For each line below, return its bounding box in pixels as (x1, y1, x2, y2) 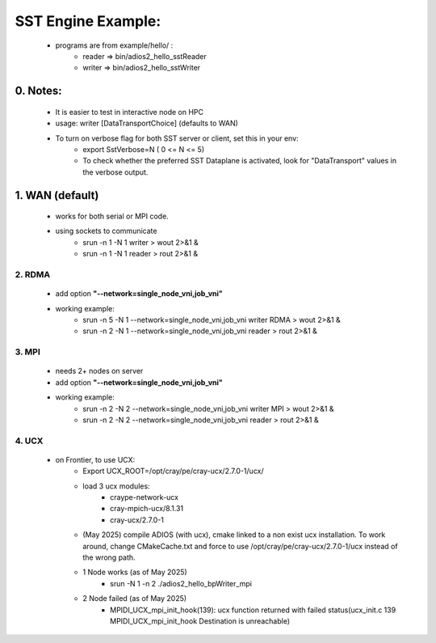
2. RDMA (15, 269, 51, 281)
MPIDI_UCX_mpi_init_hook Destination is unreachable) (110, 616, 291, 626)
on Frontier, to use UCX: (55, 455, 136, 464)
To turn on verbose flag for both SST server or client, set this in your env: (55, 133, 299, 143)
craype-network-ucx (110, 493, 179, 502)
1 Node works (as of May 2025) (82, 567, 187, 577)
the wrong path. (82, 552, 136, 562)
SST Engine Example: (15, 12, 161, 30)
